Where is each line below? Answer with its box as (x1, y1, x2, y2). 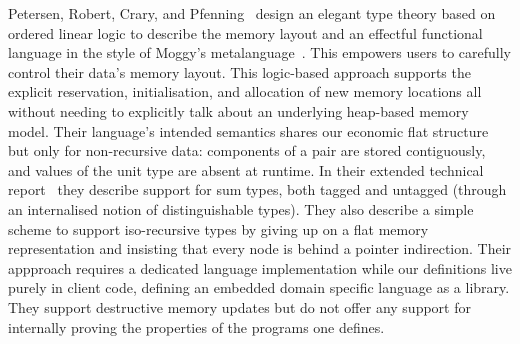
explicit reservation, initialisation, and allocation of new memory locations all (8, 81, 482, 102)
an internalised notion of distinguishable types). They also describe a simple (8, 198, 474, 219)
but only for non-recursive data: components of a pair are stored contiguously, (8, 140, 486, 161)
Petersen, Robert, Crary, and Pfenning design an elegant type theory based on (8, 3, 496, 23)
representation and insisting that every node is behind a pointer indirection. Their (8, 238, 512, 259)
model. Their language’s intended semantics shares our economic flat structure (8, 120, 489, 141)
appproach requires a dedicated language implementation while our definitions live (8, 257, 512, 278)
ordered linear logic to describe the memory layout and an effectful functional (8, 22, 483, 43)
